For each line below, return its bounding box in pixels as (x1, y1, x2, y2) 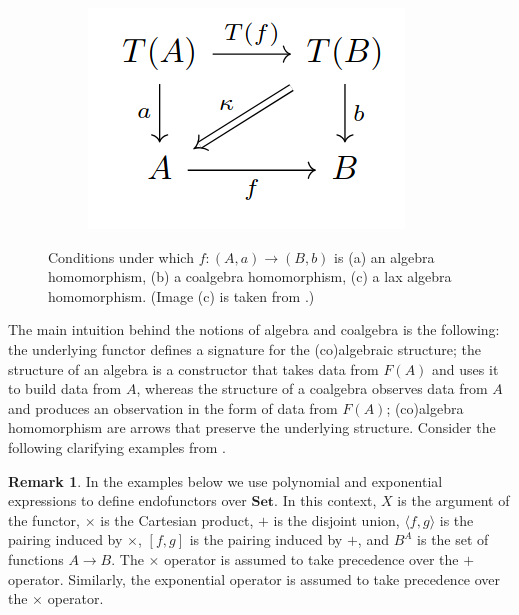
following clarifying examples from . (8, 436, 226, 457)
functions (8, 548, 64, 569)
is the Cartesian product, (100, 509, 254, 530)
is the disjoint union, (273, 509, 400, 530)
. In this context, (274, 490, 377, 511)
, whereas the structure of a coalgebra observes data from (136, 378, 488, 399)
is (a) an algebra (334, 246, 435, 267)
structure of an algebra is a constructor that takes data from (8, 358, 379, 379)
